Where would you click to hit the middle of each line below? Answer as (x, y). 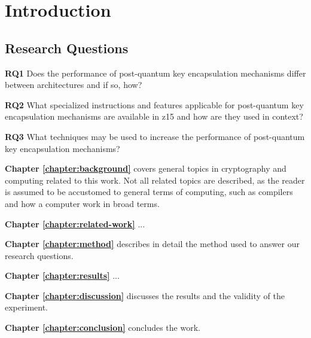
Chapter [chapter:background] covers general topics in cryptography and (146, 168)
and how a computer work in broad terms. (82, 203)
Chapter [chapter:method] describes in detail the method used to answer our (152, 244)
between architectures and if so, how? (74, 85)
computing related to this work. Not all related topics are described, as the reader (155, 180)
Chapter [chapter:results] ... (62, 275)
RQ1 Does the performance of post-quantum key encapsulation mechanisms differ (155, 73)
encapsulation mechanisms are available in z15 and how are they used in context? (154, 116)
